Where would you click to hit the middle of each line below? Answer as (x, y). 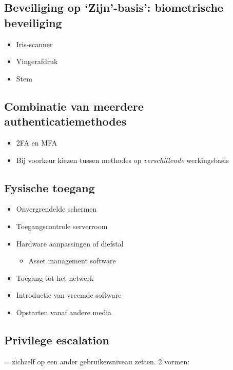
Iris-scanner (34, 44)
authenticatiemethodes (65, 121)
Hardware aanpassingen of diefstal (70, 243)
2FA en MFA (37, 142)
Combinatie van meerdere (74, 106)
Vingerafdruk (37, 61)
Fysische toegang (50, 187)
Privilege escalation (57, 340)
